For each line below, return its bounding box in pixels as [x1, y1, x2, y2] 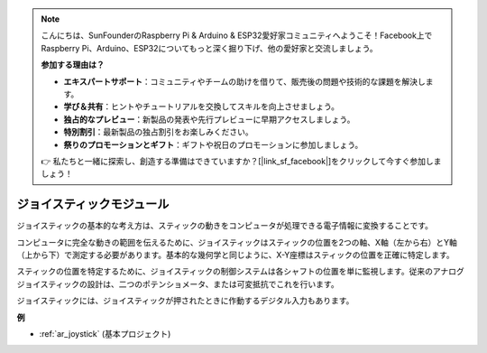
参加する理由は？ [41, 60, 105, 70]
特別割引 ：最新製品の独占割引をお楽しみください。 [63, 126, 253, 137]
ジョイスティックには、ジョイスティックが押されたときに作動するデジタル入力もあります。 [16, 295, 354, 306]
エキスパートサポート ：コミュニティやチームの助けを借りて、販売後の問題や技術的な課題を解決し [63, 76, 426, 87]
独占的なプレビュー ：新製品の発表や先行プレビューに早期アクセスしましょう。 [63, 114, 355, 125]
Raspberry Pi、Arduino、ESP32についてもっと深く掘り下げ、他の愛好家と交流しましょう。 [41, 42, 378, 53]
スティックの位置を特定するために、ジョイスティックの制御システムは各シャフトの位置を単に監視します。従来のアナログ [16, 266, 464, 277]
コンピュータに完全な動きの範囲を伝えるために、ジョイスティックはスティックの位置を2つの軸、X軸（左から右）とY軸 [16, 237, 457, 247]
